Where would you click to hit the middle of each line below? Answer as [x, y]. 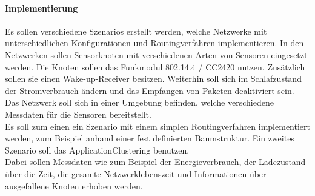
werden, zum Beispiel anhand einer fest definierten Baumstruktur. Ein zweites [150, 138]
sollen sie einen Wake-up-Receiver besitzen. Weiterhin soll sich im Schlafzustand [153, 79]
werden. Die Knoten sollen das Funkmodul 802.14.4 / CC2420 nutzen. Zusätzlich [155, 66]
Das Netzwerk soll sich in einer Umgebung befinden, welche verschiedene [139, 102]
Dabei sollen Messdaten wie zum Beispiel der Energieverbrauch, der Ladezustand [155, 162]
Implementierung [41, 8]
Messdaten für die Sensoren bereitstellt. [78, 114]
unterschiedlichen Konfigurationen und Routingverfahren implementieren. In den [154, 43]
